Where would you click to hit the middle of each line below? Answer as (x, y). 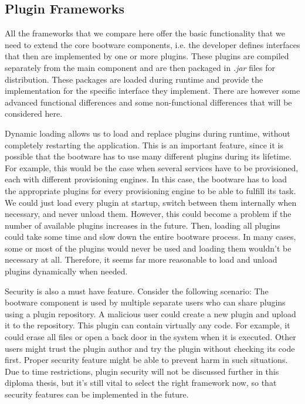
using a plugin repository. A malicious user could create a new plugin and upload (150, 313)
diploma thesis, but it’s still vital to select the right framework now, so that (141, 383)
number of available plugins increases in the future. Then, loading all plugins (143, 225)
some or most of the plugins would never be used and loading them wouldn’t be (148, 248)
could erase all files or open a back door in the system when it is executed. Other (150, 337)
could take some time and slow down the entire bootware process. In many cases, (150, 237)
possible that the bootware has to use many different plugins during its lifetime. (148, 156)
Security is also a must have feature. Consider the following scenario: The (137, 291)
